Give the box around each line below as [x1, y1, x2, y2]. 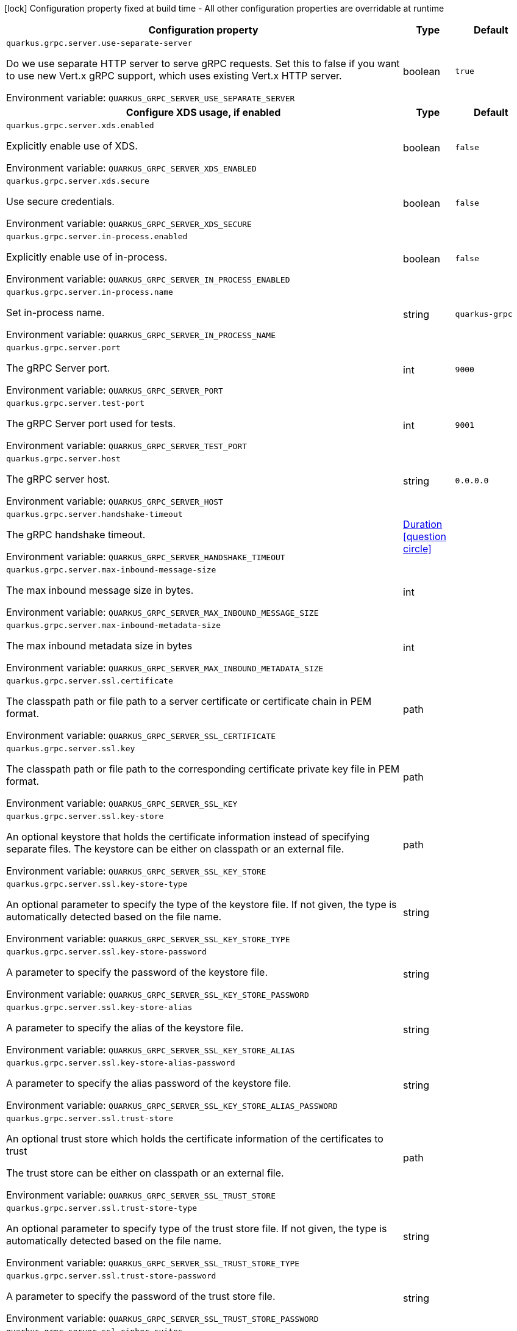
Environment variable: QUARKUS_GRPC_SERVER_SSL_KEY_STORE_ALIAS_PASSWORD [6, 1099, 338, 1111]
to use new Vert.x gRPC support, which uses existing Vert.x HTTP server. [6, 70, 342, 82]
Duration [403, 518, 443, 530]
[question [403, 530, 446, 543]
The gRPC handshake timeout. [6, 528, 146, 541]
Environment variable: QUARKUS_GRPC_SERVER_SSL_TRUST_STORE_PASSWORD [6, 1312, 319, 1324]
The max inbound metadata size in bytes [6, 640, 193, 652]
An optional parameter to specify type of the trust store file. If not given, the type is [6, 1222, 387, 1235]
